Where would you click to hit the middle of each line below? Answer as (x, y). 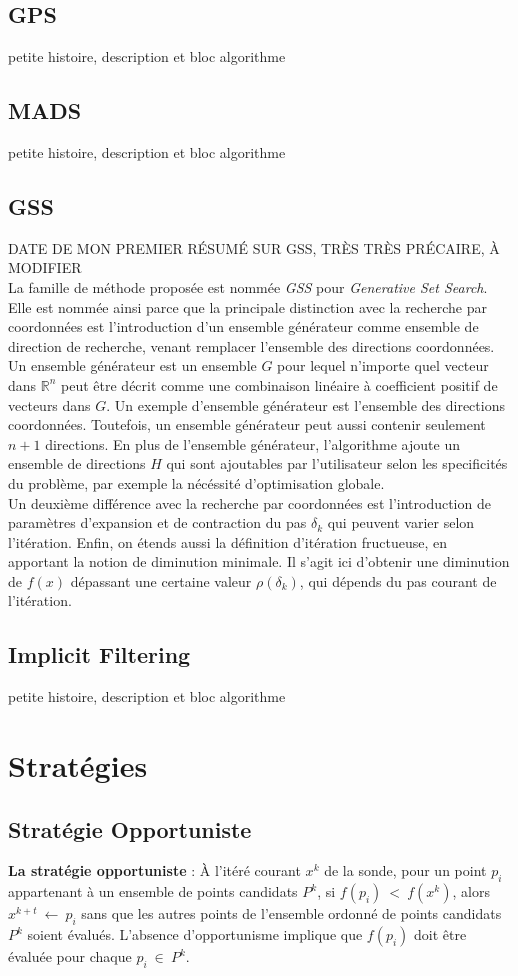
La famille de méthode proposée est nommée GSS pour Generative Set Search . (248, 286)
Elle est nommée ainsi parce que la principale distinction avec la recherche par (247, 306)
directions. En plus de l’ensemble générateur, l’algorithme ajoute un (252, 443)
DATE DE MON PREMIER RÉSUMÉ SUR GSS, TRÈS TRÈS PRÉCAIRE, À (254, 247)
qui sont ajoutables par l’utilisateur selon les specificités (337, 463)
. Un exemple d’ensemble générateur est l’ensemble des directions (305, 404)
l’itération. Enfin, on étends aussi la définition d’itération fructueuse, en (227, 541)
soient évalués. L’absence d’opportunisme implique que (195, 934)
